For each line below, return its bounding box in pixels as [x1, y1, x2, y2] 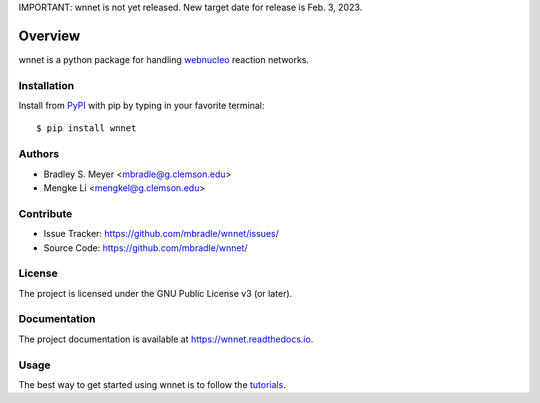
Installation [18, 78, 75, 92]
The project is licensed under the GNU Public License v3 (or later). [18, 287, 293, 299]
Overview [18, 27, 81, 44]
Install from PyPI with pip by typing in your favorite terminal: [18, 100, 265, 112]
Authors [18, 147, 60, 161]
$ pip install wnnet [36, 123, 137, 134]
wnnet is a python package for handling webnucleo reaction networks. [18, 53, 310, 65]
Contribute [18, 206, 73, 220]
